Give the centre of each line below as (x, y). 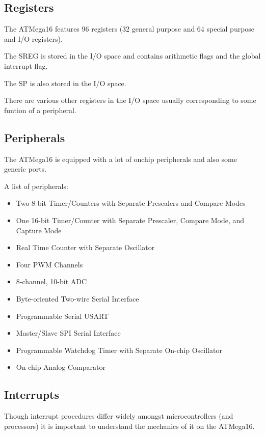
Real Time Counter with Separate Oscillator (85, 247)
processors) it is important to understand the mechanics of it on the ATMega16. (129, 426)
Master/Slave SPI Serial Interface (68, 333)
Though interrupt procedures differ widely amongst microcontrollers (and (119, 416)
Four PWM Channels (49, 264)
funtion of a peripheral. (40, 110)
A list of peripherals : (36, 186)
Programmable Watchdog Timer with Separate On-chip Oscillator (119, 350)
